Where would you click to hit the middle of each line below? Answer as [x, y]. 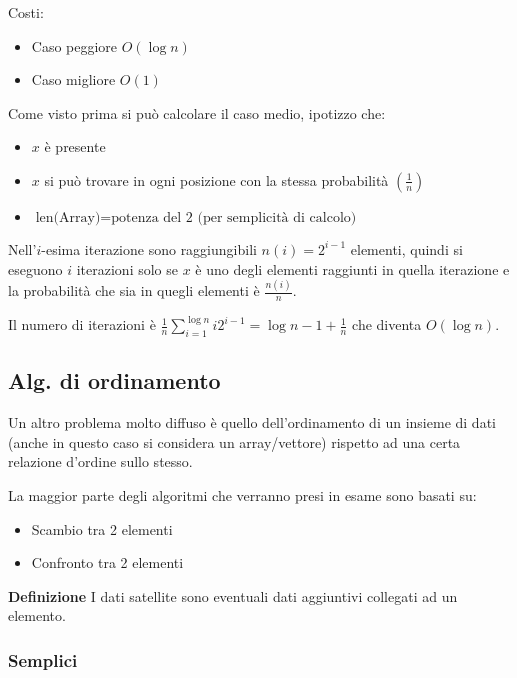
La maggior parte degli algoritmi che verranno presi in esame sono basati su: [242, 495]
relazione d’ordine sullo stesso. [100, 461]
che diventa [387, 324]
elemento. [37, 615]
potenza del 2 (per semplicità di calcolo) [234, 217]
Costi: [26, 12]
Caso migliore [73, 79]
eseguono [35, 268]
